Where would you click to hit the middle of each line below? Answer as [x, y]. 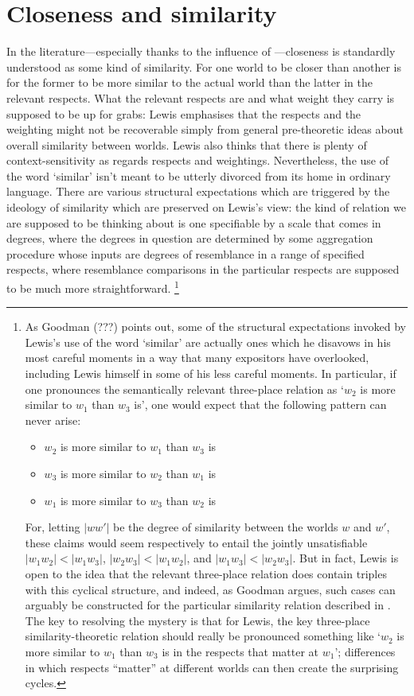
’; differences [365, 651]
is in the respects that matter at [240, 651]
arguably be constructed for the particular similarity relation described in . [208, 605]
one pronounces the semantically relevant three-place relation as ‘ [184, 389]
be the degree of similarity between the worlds [226, 527]
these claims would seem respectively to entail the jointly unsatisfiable [196, 542]
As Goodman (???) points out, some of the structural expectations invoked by [215, 327]
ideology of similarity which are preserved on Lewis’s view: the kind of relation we [206, 207]
